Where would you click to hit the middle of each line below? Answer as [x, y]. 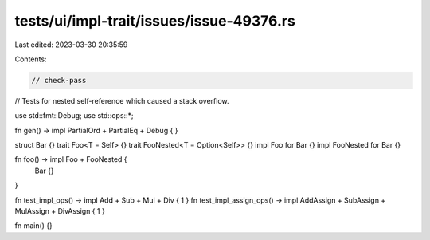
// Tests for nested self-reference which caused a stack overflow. [122, 100]
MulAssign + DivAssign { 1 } [60, 211]
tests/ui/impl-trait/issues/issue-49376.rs [155, 21]
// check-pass [59, 80]
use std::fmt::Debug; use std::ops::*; [74, 116]
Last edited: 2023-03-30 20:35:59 [71, 45]
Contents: [31, 59]
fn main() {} [34, 226]
